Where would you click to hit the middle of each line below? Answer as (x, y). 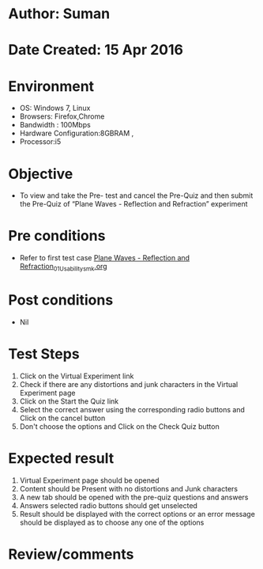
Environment (51, 86)
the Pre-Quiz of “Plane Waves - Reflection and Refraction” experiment (133, 204)
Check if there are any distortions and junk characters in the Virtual (129, 384)
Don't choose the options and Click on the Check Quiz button (119, 426)
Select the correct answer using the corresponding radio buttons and (132, 409)
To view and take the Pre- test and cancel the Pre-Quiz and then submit (136, 195)
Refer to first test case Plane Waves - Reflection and (105, 258)
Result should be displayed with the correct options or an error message (137, 514)
